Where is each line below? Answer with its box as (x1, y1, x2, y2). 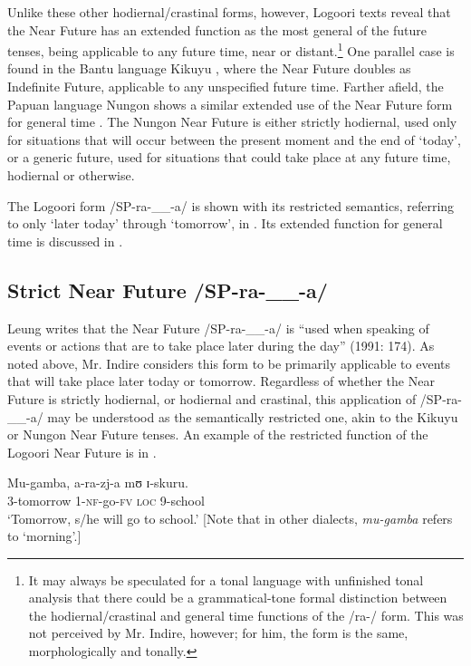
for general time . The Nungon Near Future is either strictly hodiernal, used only (7, 112, 457, 131)
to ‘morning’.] (7, 526, 82, 545)
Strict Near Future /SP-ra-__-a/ (7, 275, 328, 304)
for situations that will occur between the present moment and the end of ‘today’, (7, 130, 461, 149)
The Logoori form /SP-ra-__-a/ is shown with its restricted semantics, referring (7, 196, 455, 215)
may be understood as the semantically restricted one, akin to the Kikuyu (47, 407, 458, 426)
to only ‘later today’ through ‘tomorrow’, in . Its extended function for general (7, 214, 443, 233)
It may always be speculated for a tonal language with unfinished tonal (28, 570, 424, 589)
